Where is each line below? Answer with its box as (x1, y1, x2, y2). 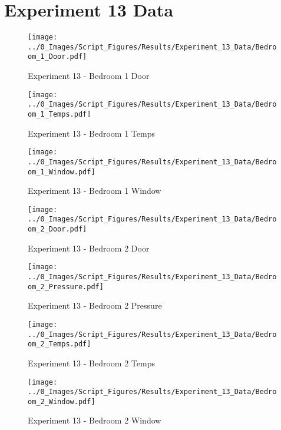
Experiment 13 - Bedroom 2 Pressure (28, 299, 162, 312)
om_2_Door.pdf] (28, 225, 87, 234)
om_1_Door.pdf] (28, 52, 87, 61)
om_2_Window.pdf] (28, 397, 95, 406)
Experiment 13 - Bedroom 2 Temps (28, 356, 155, 369)
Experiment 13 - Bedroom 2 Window (28, 414, 161, 426)
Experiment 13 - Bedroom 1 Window (28, 184, 161, 197)
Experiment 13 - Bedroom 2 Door (28, 242, 150, 254)
